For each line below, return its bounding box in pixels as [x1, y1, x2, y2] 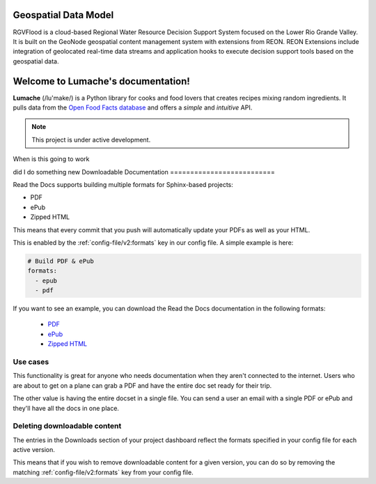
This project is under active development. [31, 135, 151, 144]
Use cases [13, 356, 49, 366]
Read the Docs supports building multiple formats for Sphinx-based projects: [13, 180, 233, 188]
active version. [13, 446, 56, 454]
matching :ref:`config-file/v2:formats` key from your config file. [13, 468, 194, 476]
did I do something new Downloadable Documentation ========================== [13, 167, 275, 176]
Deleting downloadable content [13, 421, 122, 431]
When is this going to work [13, 155, 90, 163]
